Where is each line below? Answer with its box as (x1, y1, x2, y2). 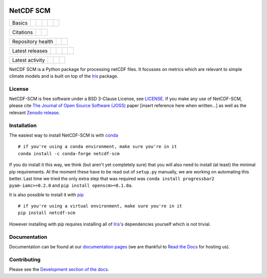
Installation (9, 122, 37, 129)
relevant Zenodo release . (9, 110, 60, 115)
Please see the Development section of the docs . (9, 267, 109, 273)
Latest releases (12, 47, 48, 54)
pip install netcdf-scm (18, 210, 76, 216)
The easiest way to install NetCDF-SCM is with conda (9, 132, 118, 138)
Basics (12, 19, 28, 26)
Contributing (9, 256, 41, 263)
